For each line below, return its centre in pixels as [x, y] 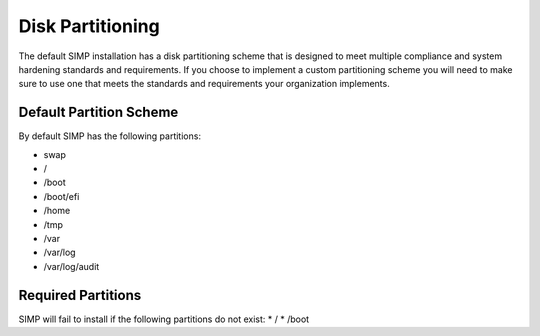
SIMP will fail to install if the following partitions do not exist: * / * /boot [164, 319]
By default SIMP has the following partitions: [110, 136]
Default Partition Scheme [98, 112]
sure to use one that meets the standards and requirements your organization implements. [204, 84]
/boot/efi [61, 196]
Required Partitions [80, 295]
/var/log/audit [71, 266]
